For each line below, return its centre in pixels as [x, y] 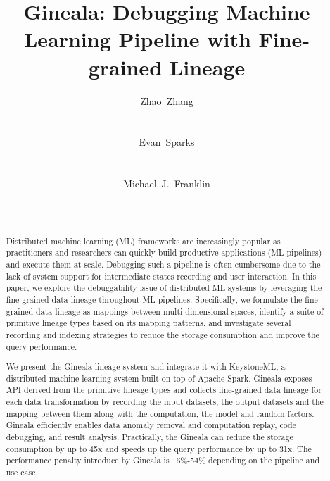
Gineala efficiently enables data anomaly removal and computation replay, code [151, 425]
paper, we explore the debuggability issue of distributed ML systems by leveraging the [164, 288]
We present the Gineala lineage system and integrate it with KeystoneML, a [146, 367]
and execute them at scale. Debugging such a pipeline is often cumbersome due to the [163, 264]
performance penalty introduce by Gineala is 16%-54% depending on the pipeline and [163, 460]
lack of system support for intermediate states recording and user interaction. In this [161, 276]
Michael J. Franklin [167, 183]
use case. [22, 472]
